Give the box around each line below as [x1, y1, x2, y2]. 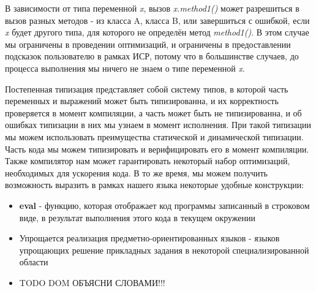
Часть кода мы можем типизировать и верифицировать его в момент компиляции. [5, 142, 309, 155]
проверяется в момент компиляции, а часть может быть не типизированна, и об [5, 106, 302, 119]
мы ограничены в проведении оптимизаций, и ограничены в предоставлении [5, 37, 291, 50]
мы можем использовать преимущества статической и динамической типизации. [5, 130, 304, 143]
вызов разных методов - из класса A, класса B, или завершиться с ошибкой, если [5, 13, 310, 26]
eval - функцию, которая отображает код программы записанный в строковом [19, 198, 310, 211]
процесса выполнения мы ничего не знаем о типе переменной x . [5, 61, 245, 74]
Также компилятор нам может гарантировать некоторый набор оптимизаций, [5, 154, 290, 167]
